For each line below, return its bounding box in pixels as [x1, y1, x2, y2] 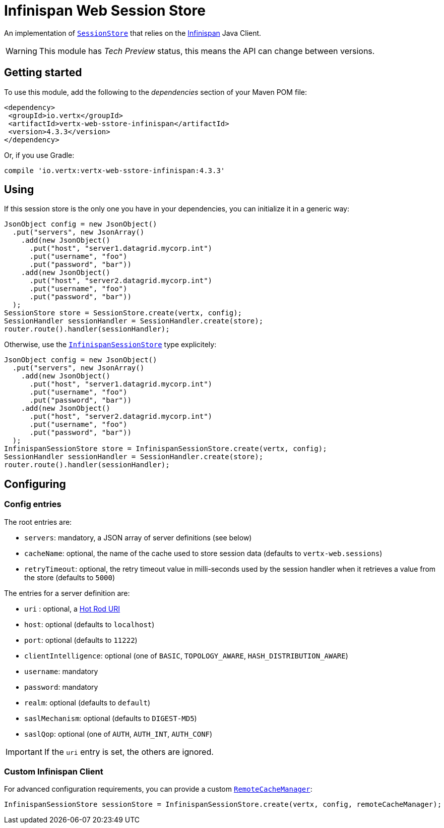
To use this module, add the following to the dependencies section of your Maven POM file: [4, 87, 307, 96]
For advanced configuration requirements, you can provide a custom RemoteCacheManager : [4, 785, 312, 794]
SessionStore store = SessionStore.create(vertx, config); [4, 309, 242, 317]
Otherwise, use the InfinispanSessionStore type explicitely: [4, 340, 217, 349]
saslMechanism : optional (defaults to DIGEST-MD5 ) [24, 713, 197, 723]
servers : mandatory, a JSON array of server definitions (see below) [24, 533, 252, 542]
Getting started [4, 66, 82, 79]
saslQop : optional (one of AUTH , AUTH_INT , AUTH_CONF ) [24, 729, 213, 738]
